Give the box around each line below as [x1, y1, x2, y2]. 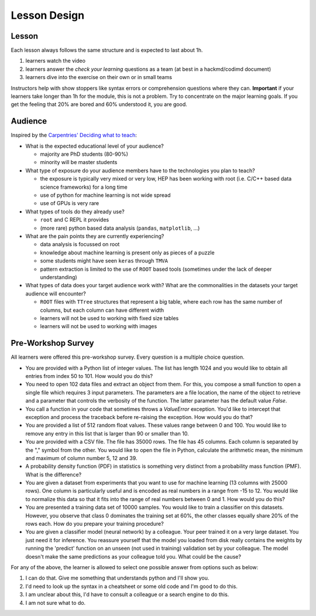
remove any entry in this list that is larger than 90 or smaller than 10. [25, 430, 190, 437]
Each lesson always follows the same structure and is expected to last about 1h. [11, 47, 203, 54]
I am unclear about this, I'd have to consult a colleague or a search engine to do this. [25, 591, 229, 598]
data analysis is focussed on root [40, 241, 120, 248]
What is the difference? [25, 471, 82, 478]
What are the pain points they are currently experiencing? [25, 233, 164, 240]
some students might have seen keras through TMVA [40, 257, 168, 264]
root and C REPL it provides [40, 216, 109, 223]
